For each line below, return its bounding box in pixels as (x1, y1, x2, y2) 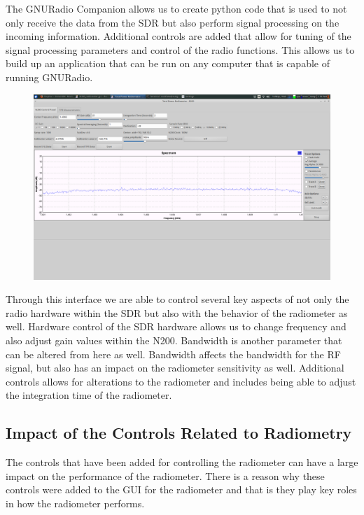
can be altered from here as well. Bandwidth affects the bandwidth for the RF (6, 346, 341, 361)
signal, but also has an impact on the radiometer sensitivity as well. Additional (6, 360, 344, 375)
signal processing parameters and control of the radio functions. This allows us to (6, 42, 355, 57)
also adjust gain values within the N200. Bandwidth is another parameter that (6, 332, 342, 347)
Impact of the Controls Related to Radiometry (6, 422, 352, 444)
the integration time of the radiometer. (6, 388, 172, 402)
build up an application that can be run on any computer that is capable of (6, 56, 330, 71)
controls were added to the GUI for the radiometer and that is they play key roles (6, 482, 357, 497)
